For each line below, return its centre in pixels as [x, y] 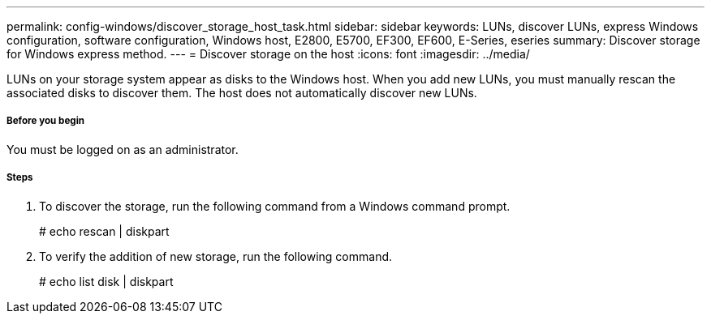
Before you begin [46, 121]
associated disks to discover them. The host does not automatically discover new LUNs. [242, 93]
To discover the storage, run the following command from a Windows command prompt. [275, 206]
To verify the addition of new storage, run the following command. [216, 256]
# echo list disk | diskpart [106, 281]
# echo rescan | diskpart [104, 231]
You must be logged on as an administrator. [123, 149]
